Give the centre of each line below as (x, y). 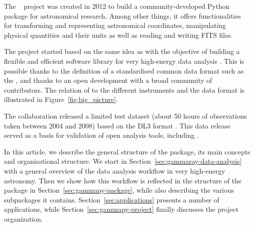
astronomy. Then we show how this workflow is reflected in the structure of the (123, 180)
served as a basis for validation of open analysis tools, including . (102, 135)
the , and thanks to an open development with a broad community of (108, 80)
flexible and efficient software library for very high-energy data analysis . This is (124, 61)
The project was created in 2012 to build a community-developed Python (117, 6)
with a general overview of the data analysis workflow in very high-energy (115, 170)
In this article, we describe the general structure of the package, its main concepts (127, 151)
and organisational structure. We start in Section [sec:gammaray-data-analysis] (123, 161)
